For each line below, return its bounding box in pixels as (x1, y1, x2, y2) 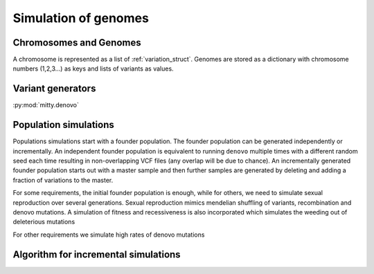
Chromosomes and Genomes (12, 37, 141, 48)
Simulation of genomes (12, 10, 149, 26)
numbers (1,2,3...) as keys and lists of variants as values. (12, 64, 174, 73)
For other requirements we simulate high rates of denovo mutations (12, 230, 205, 239)
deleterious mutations (12, 218, 75, 226)
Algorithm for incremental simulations (12, 248, 181, 260)
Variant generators (12, 83, 96, 95)
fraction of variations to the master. (12, 176, 114, 184)
